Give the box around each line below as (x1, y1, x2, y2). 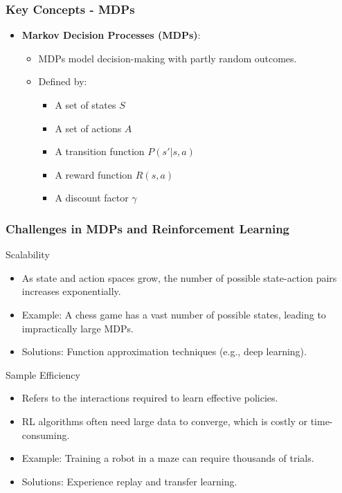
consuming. (21, 427, 70, 442)
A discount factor (55, 190, 129, 205)
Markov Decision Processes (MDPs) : (21, 28, 201, 42)
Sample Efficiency (6, 367, 80, 382)
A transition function (55, 144, 145, 159)
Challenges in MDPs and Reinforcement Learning (6, 219, 289, 237)
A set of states (55, 98, 116, 111)
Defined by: (38, 74, 87, 89)
